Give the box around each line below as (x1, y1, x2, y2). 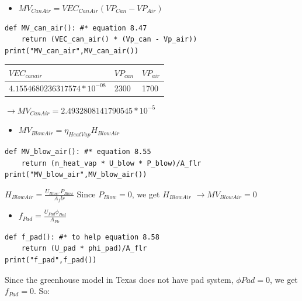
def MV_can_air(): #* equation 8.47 (5, 23, 147, 32)
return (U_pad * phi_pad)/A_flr (21, 244, 147, 253)
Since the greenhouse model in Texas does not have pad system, (5, 273, 234, 285)
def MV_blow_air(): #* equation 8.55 (5, 148, 151, 156)
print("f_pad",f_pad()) (5, 255, 97, 264)
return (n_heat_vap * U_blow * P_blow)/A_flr (21, 159, 202, 167)
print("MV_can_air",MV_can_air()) (5, 46, 139, 55)
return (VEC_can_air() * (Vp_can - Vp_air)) (21, 35, 197, 44)
